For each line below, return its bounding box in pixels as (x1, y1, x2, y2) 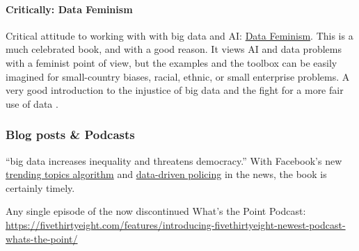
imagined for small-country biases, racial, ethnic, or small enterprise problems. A (6, 69, 350, 83)
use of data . (6, 96, 58, 111)
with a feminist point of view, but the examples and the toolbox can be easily (6, 55, 337, 70)
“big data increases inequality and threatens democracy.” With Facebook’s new (6, 153, 342, 168)
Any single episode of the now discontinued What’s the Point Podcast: (6, 204, 306, 218)
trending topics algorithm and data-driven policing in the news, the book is (6, 167, 327, 181)
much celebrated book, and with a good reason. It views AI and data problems (6, 42, 342, 56)
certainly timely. (6, 180, 75, 195)
